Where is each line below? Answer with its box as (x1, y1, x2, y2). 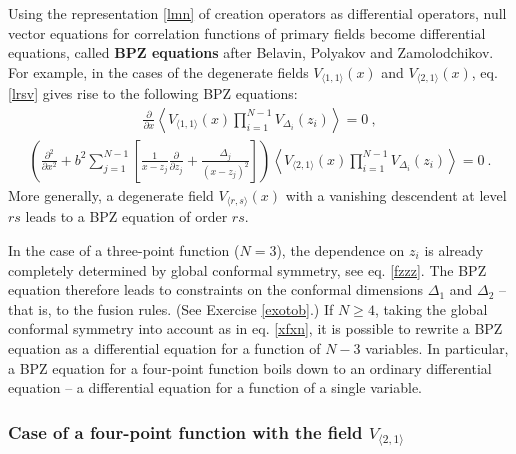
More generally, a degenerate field (8, 184, 214, 205)
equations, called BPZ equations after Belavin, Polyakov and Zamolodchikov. (8, 42, 494, 63)
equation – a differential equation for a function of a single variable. (8, 377, 423, 398)
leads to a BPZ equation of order (25, 206, 228, 227)
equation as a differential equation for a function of (8, 337, 321, 358)
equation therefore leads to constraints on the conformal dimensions (8, 279, 424, 300)
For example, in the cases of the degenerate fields (8, 61, 309, 82)
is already (424, 239, 484, 260)
